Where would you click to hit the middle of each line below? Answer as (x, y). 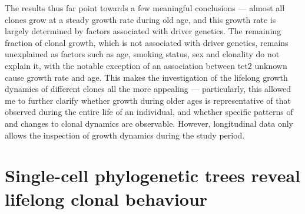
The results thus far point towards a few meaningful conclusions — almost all (145, 8)
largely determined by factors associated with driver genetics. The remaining (143, 31)
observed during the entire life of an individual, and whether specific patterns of (149, 112)
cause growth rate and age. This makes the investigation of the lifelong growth (146, 77)
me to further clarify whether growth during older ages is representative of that (148, 100)
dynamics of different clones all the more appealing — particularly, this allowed (148, 89)
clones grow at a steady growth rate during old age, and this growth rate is (140, 19)
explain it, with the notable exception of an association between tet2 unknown (146, 65)
